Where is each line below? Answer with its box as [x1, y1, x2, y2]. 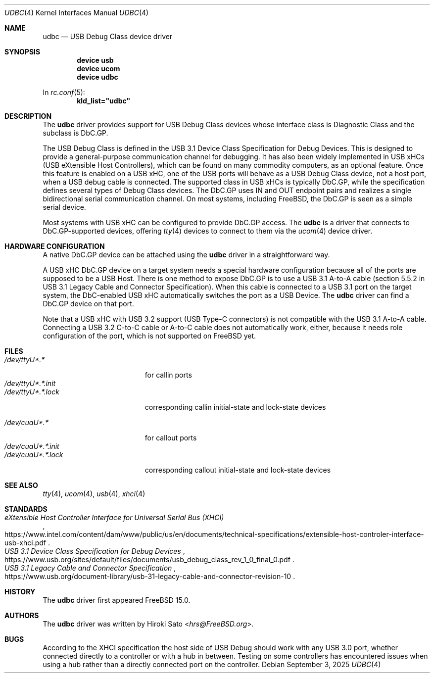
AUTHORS [4, 611, 39, 620]
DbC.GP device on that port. [43, 299, 134, 308]
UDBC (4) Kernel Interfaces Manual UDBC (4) [4, 8, 149, 17]
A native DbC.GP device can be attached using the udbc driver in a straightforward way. [43, 250, 330, 259]
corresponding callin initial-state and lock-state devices [145, 403, 326, 411]
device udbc [77, 73, 118, 81]
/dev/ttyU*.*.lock [4, 387, 59, 396]
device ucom [77, 64, 120, 73]
